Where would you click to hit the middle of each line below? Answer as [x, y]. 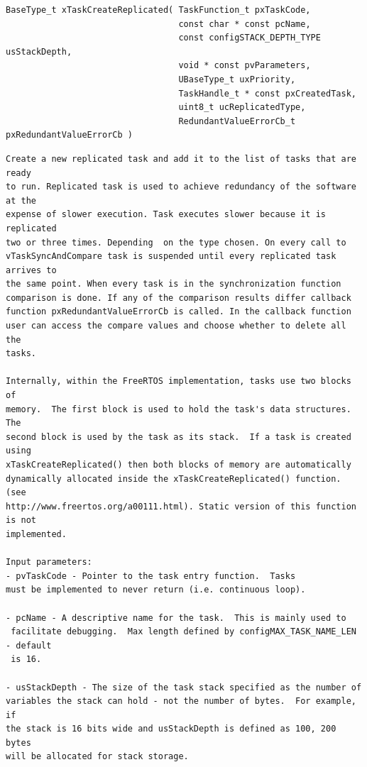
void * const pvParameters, [245, 66]
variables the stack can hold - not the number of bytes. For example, [181, 701]
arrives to [31, 270]
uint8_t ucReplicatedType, [242, 107]
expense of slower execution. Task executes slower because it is [166, 215]
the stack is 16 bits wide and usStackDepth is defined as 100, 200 [171, 729]
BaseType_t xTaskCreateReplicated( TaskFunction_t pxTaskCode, [158, 10]
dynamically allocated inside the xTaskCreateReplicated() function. [174, 479]
